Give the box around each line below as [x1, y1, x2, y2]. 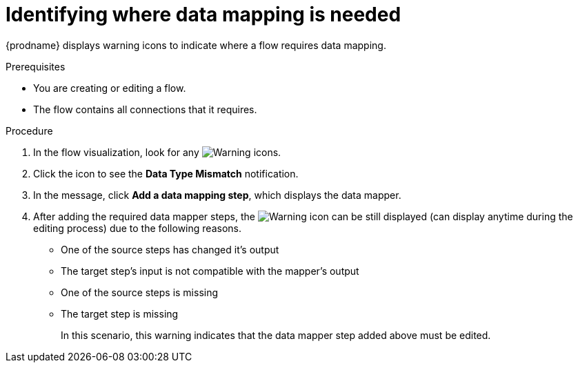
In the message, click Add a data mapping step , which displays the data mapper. [33, 188, 401, 201]
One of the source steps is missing [61, 286, 219, 298]
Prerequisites [6, 60, 66, 72]
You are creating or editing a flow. [33, 81, 186, 94]
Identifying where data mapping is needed [6, 3, 401, 26]
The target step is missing [61, 307, 179, 320]
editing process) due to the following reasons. [33, 222, 241, 234]
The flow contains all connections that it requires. [33, 103, 257, 115]
